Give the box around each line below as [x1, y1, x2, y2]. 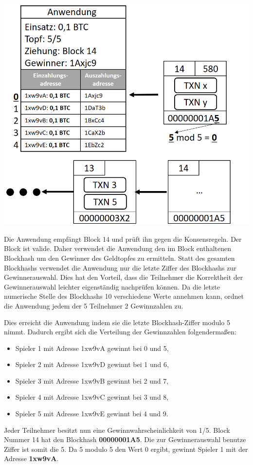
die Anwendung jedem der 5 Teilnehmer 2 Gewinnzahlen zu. [4, 300, 183, 310]
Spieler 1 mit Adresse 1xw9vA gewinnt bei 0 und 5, [15, 343, 169, 353]
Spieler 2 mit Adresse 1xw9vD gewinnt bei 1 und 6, [15, 359, 169, 369]
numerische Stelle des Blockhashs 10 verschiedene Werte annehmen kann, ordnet [4, 291, 244, 301]
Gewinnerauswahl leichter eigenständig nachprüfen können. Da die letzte [4, 281, 220, 291]
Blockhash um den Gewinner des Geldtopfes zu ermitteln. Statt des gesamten [4, 252, 235, 263]
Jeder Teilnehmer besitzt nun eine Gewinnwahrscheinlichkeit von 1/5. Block [4, 425, 230, 435]
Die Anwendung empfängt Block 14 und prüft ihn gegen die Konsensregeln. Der [4, 233, 242, 244]
